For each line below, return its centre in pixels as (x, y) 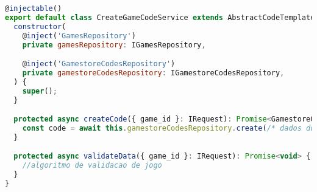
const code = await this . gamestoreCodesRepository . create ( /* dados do (169, 128)
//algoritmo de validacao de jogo (92, 166)
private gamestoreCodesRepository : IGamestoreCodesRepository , (153, 73)
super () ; (40, 91)
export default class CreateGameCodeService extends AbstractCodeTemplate (160, 17)
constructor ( (40, 26)
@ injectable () (34, 9)
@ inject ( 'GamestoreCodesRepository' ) (99, 64)
